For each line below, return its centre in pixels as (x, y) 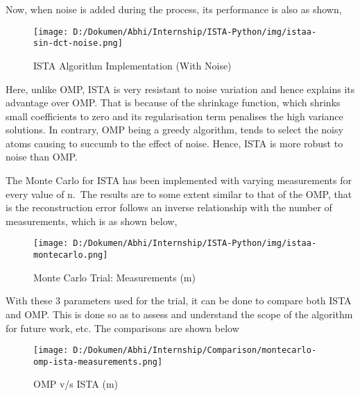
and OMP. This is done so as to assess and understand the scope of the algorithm (179, 314)
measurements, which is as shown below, (92, 221)
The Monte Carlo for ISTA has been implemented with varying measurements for (179, 180)
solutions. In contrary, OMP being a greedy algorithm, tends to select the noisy (174, 130)
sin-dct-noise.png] (78, 43)
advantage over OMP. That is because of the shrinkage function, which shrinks (173, 102)
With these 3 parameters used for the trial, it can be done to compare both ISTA (179, 300)
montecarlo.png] (71, 255)
